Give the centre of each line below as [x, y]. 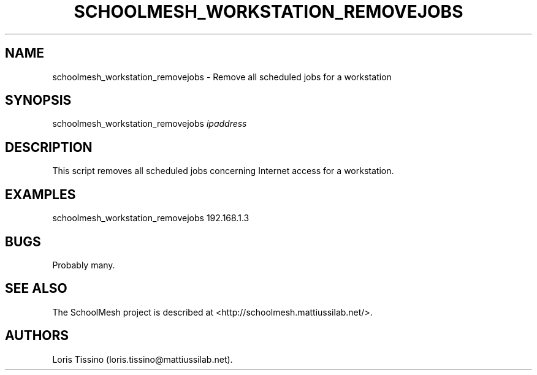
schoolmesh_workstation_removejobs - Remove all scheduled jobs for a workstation [222, 77]
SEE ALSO [36, 289]
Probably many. [84, 265]
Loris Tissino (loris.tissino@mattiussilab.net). [143, 359]
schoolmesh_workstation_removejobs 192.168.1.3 [151, 218]
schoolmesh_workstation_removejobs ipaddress [150, 124]
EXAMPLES [40, 194]
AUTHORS [37, 336]
